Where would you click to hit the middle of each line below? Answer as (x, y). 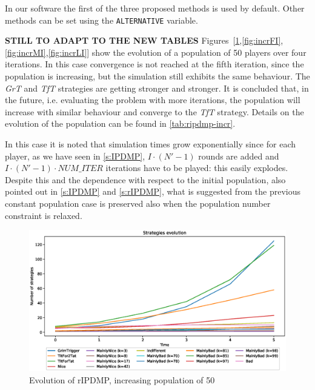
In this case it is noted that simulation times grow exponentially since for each (151, 144)
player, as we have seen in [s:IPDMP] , (75, 156)
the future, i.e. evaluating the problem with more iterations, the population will (153, 100)
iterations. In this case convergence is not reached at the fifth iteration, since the (154, 64)
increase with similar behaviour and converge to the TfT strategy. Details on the (154, 111)
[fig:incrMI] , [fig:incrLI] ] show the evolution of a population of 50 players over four (156, 52)
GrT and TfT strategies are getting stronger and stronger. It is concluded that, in (157, 88)
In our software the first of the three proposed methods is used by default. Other (155, 8)
